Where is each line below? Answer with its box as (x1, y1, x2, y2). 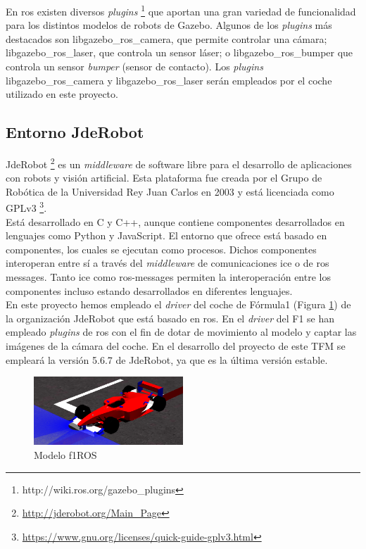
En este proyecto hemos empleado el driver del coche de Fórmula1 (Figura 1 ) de (6, 297, 351, 312)
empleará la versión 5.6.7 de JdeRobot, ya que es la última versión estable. (6, 352, 328, 367)
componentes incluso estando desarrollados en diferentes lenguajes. (6, 283, 293, 298)
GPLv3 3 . (6, 198, 47, 215)
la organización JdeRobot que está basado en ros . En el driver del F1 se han (6, 310, 335, 325)
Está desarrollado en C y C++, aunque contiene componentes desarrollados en (6, 214, 345, 229)
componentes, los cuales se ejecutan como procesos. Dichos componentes (6, 241, 317, 256)
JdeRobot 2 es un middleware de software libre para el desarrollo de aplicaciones (6, 155, 352, 171)
